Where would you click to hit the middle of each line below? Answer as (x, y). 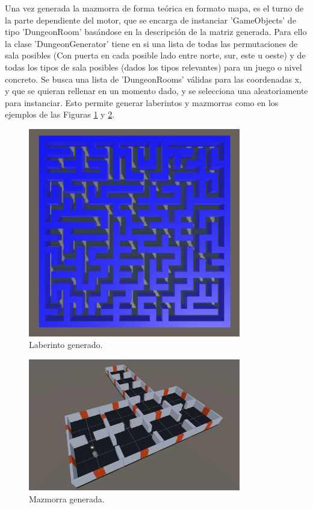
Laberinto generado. (66, 345)
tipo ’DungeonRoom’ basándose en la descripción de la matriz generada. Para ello (156, 32)
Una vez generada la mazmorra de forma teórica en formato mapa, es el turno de (154, 8)
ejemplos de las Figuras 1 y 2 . (60, 114)
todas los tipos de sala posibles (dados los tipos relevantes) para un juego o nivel (153, 67)
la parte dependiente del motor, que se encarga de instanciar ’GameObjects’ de (150, 20)
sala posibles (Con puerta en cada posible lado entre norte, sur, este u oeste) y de (155, 55)
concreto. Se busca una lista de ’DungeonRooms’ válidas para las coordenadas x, (153, 79)
